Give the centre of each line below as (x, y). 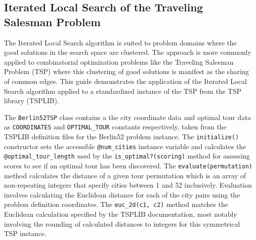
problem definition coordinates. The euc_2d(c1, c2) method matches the (116, 204)
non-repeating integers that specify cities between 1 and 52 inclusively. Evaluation (128, 185)
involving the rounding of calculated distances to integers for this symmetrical (122, 223)
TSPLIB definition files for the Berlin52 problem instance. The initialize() (122, 137)
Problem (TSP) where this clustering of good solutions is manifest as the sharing (127, 71)
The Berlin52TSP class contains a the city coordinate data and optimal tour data (128, 117)
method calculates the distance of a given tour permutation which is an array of (125, 175)
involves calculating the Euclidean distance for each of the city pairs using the (122, 194)
